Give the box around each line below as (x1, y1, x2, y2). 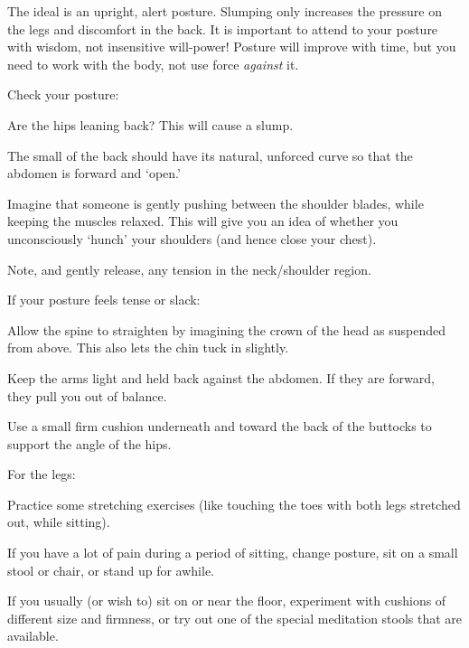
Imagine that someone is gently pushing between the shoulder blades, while (7, 193, 424, 212)
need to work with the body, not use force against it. (7, 54, 299, 73)
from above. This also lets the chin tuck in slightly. (7, 338, 289, 357)
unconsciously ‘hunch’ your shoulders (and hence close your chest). (7, 229, 377, 248)
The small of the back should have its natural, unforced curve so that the (7, 146, 413, 164)
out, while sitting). (7, 512, 110, 531)
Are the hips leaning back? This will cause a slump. (7, 115, 294, 134)
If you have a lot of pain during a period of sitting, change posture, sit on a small (7, 543, 458, 562)
